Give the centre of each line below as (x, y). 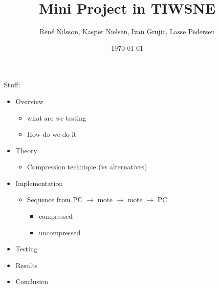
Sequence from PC (55, 199)
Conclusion (32, 281)
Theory (26, 150)
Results (26, 265)
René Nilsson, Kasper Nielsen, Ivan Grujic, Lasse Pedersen (127, 31)
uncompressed (60, 232)
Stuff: (12, 85)
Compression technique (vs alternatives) (87, 167)
